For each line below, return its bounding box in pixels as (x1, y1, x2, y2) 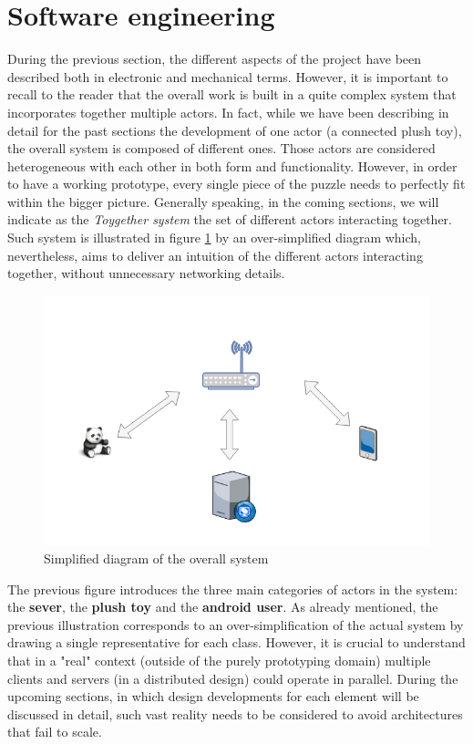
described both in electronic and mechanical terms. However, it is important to (7, 67, 448, 86)
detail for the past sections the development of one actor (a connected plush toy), (7, 120, 462, 139)
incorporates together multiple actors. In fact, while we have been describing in (7, 102, 449, 121)
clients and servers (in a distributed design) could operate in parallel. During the (7, 668, 458, 687)
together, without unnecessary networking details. (7, 263, 285, 283)
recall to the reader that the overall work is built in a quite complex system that (7, 85, 457, 104)
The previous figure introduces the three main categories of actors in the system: (7, 579, 458, 598)
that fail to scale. (7, 722, 102, 741)
